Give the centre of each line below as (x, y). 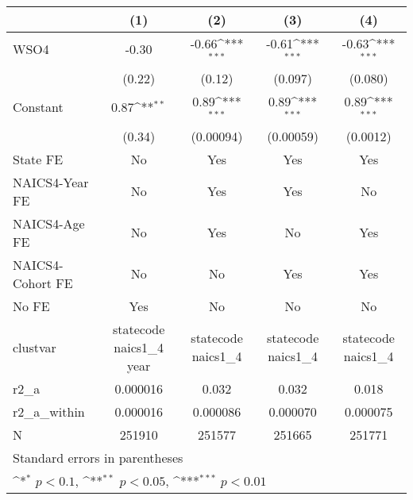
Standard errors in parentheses (98, 457)
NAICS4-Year (51, 182)
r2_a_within (49, 411)
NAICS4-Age (49, 223)
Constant (38, 107)
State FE (38, 159)
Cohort (32, 283)
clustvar (35, 347)
